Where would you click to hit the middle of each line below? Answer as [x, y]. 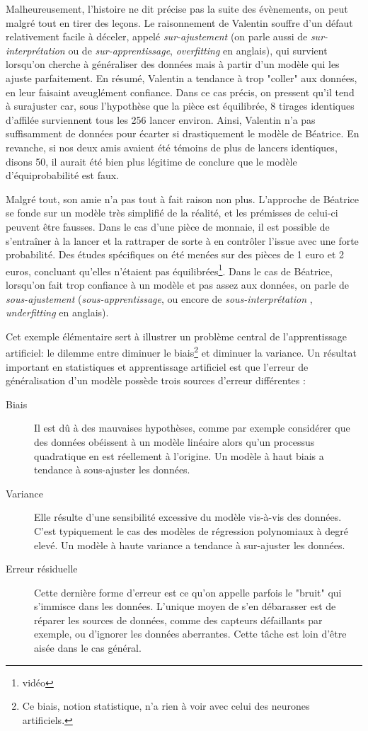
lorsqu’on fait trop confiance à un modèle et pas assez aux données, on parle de [178, 284]
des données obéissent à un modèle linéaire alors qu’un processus [174, 441]
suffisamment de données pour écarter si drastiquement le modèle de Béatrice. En [183, 133]
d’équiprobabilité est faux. [62, 175]
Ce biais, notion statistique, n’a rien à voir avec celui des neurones [166, 706]
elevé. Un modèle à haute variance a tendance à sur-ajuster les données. [190, 545]
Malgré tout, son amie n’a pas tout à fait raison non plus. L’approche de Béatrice [183, 198]
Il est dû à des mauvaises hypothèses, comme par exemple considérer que [192, 428]
